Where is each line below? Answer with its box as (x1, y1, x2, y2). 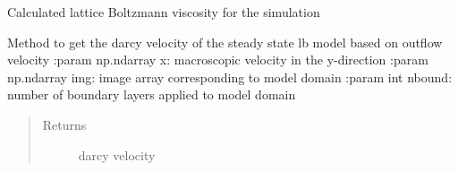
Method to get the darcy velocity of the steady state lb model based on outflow (7, 32, 443, 51)
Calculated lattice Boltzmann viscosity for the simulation (7, 3, 320, 21)
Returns (42, 115, 87, 133)
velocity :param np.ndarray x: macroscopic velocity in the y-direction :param (7, 50, 428, 69)
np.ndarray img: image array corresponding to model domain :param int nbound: (7, 67, 453, 86)
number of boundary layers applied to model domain (7, 85, 296, 104)
